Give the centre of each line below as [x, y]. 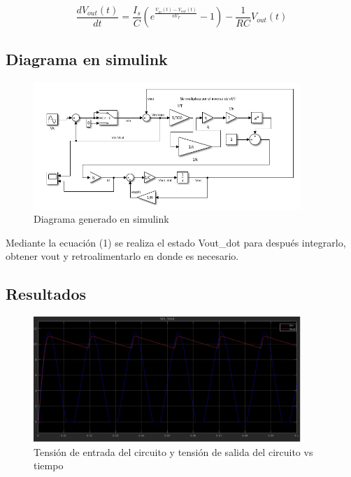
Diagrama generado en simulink [101, 219]
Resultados [46, 294]
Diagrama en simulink [87, 58]
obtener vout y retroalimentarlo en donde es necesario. [122, 256]
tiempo [49, 465]
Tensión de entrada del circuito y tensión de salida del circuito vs [173, 451]
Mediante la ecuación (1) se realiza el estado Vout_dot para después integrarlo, [176, 242]
